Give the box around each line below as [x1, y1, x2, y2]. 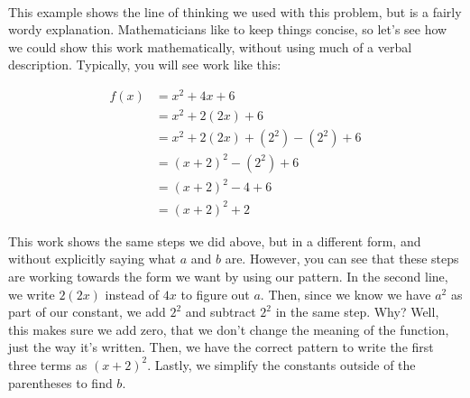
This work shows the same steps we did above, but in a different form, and [8, 231, 421, 250]
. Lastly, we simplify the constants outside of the [147, 355, 416, 374]
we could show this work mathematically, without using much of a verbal [8, 37, 412, 56]
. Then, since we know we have [260, 284, 431, 303]
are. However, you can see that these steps [225, 249, 459, 268]
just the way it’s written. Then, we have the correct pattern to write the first [8, 338, 434, 356]
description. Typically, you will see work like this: [8, 55, 281, 74]
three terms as [8, 355, 88, 374]
